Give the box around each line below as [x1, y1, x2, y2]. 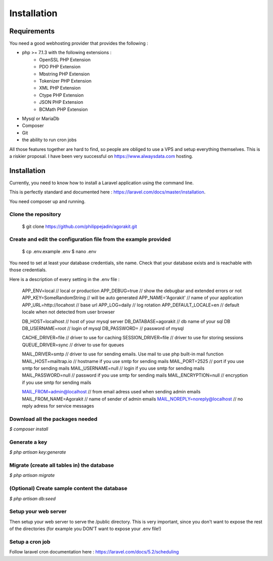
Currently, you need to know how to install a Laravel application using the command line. [9, 180, 194, 186]
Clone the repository [9, 211, 61, 218]
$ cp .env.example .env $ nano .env [22, 248, 97, 254]
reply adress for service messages [22, 403, 95, 409]
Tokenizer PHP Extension [39, 78, 92, 84]
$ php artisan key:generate [9, 449, 66, 455]
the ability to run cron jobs [22, 137, 77, 143]
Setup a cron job [9, 538, 51, 545]
